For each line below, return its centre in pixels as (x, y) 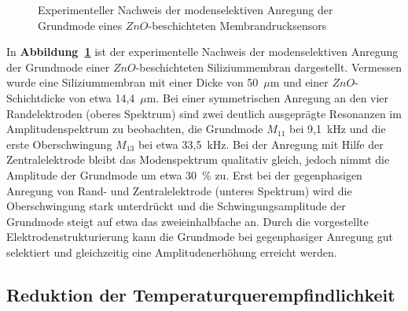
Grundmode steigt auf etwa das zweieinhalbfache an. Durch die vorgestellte (187, 221)
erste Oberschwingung (59, 144)
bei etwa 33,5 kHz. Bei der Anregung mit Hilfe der (261, 144)
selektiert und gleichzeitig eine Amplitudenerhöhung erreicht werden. (172, 252)
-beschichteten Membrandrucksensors (237, 25)
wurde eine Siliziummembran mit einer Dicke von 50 (132, 82)
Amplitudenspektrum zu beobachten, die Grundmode (135, 129)
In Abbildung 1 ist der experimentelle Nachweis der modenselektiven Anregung (202, 52)
